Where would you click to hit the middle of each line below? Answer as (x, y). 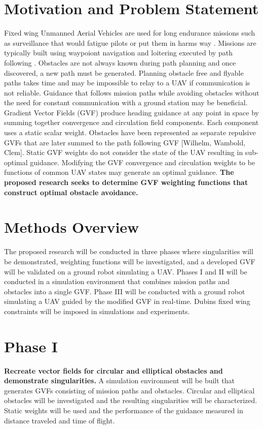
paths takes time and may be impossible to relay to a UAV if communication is (127, 83)
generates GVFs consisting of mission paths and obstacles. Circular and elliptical (129, 390)
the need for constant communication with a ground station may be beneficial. (126, 102)
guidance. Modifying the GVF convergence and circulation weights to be (143, 162)
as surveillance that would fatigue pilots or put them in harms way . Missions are (130, 42)
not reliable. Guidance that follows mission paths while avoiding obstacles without (132, 92)
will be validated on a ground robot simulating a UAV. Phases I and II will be (126, 271)
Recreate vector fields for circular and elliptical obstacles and (114, 370)
